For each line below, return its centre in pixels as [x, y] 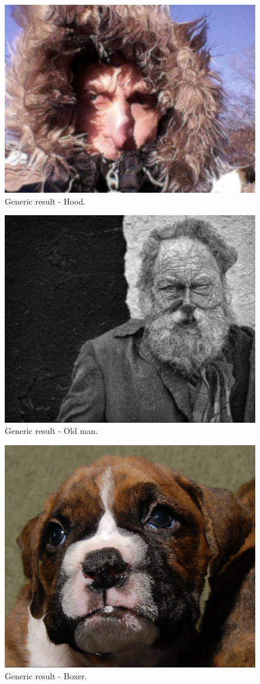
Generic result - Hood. [45, 201]
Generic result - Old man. [51, 431]
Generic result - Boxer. [46, 675]
